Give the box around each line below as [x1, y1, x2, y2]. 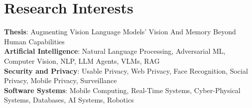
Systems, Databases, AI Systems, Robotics [4, 95, 134, 105]
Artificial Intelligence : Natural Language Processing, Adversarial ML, [4, 46, 226, 56]
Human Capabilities [4, 36, 65, 46]
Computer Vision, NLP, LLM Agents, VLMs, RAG [4, 55, 160, 66]
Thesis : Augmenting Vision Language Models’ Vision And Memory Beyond [4, 26, 236, 37]
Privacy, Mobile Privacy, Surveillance [4, 75, 117, 86]
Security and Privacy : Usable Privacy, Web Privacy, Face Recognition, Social [4, 65, 248, 76]
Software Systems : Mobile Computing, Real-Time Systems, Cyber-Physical [4, 85, 241, 95]
